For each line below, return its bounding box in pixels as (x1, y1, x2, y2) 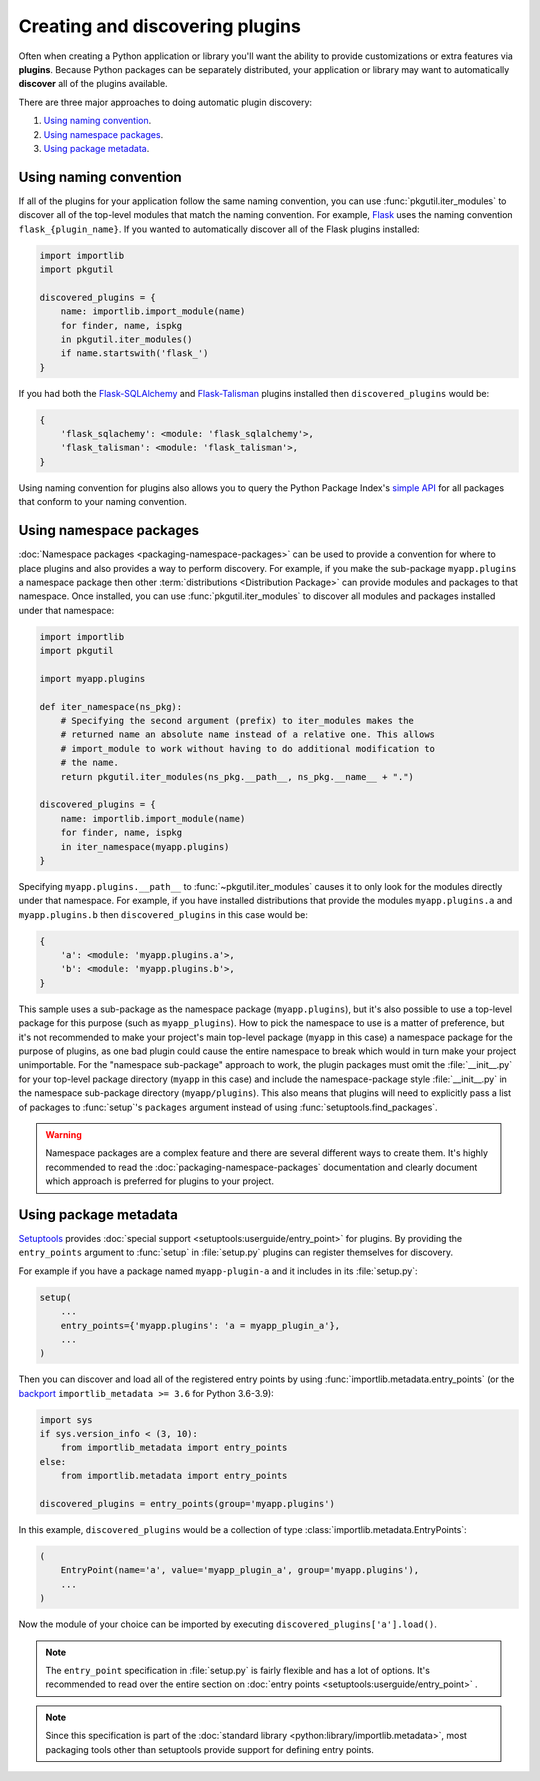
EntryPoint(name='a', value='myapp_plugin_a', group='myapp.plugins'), (60, 1565, 420, 1576)
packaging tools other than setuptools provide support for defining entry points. (45, 1743, 375, 1755)
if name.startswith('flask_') (60, 348, 209, 359)
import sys (39, 1414, 93, 1425)
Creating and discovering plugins (18, 15, 302, 37)
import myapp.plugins (39, 673, 146, 684)
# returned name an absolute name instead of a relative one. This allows (60, 729, 435, 740)
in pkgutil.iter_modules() (60, 333, 194, 345)
